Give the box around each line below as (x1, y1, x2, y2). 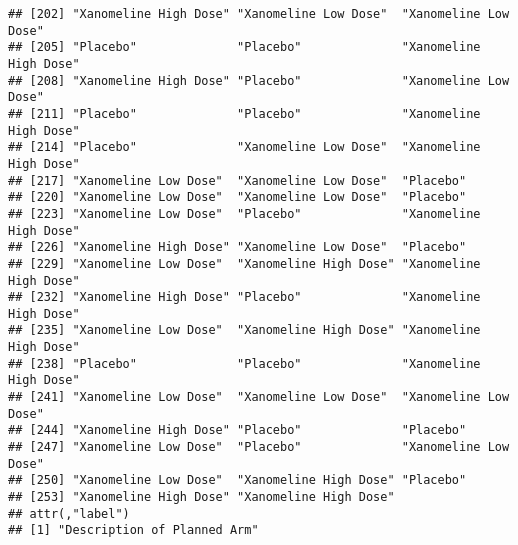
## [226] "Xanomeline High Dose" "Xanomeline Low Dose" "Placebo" (8, 240, 467, 255)
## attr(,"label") (8, 506, 130, 521)
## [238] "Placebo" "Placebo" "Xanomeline (8, 356, 481, 371)
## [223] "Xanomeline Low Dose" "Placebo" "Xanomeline (8, 206, 481, 221)
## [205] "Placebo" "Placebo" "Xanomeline (8, 40, 481, 55)
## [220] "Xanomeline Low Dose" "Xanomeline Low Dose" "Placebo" (8, 190, 467, 205)
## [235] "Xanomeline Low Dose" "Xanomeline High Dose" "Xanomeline (8, 323, 481, 338)
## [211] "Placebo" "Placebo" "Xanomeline (8, 106, 481, 121)
